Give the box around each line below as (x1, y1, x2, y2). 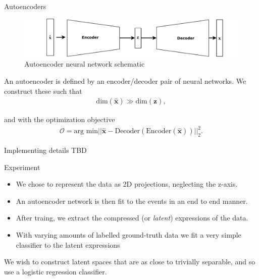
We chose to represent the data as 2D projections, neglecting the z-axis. (16, 179, 238, 189)
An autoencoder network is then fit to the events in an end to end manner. (16, 195, 248, 206)
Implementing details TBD (4, 145, 87, 155)
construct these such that (4, 85, 82, 96)
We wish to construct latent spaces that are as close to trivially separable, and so (4, 256, 255, 267)
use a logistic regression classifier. (4, 266, 107, 276)
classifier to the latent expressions (16, 239, 120, 250)
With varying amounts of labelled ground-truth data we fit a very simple (16, 230, 241, 240)
